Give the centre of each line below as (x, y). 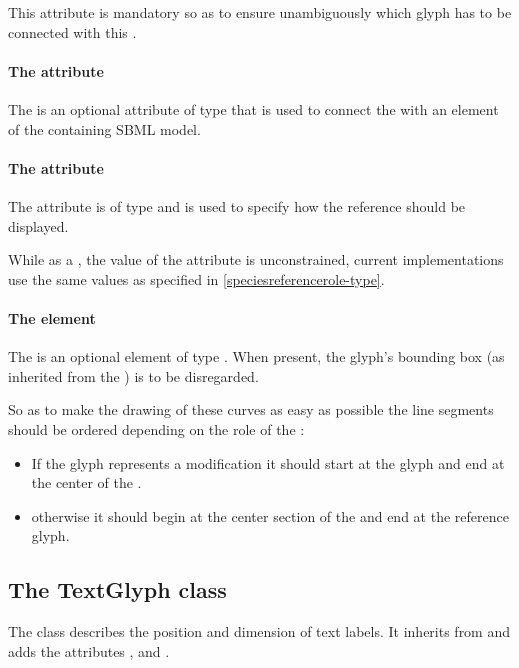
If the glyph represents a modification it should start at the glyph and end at (268, 462)
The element (52, 317)
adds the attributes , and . (89, 650)
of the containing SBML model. (104, 128)
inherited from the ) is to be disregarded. (133, 375)
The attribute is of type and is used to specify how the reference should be (237, 205)
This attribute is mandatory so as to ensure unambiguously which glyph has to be (260, 12)
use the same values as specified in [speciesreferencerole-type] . (196, 278)
